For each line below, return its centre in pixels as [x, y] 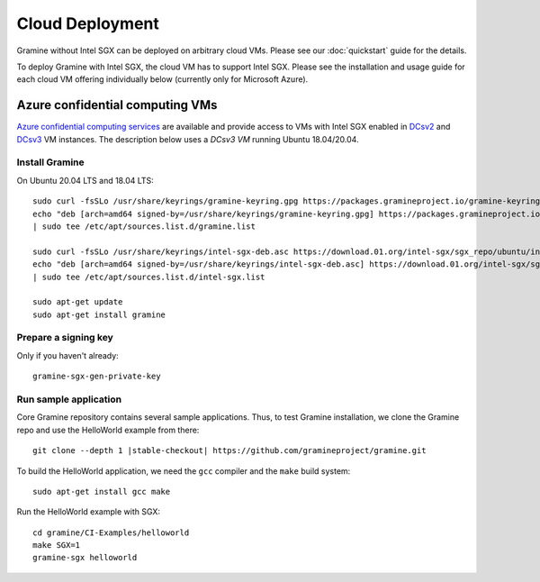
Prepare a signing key [65, 338]
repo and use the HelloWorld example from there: [108, 430]
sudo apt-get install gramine [99, 314]
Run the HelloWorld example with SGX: [89, 512]
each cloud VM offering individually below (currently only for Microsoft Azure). [162, 79]
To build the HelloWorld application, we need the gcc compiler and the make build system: [184, 471]
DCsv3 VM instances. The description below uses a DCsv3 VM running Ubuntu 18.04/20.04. [188, 139]
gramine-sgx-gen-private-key [97, 377]
